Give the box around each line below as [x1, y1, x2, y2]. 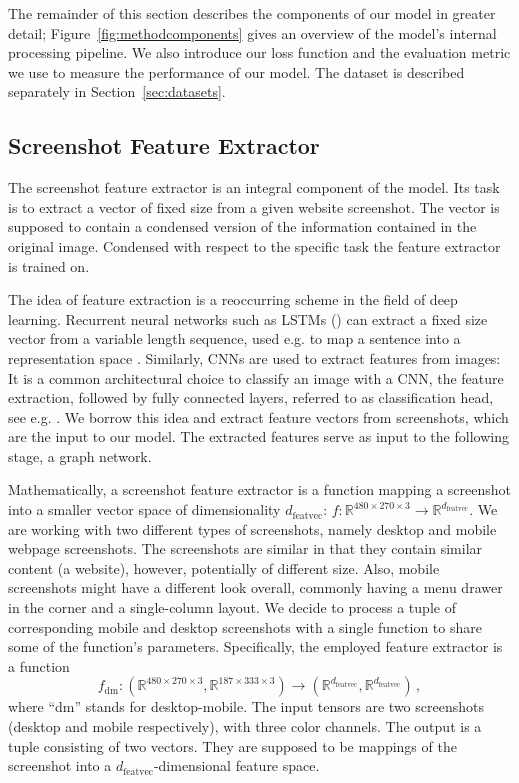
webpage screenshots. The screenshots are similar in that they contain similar [8, 538, 483, 559]
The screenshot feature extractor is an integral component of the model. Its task [8, 177, 500, 198]
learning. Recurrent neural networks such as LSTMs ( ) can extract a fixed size [8, 308, 488, 329]
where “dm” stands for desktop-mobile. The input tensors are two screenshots [8, 696, 484, 717]
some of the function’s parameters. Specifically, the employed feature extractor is [8, 636, 503, 657]
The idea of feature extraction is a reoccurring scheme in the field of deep [8, 289, 458, 310]
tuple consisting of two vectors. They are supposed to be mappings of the [8, 735, 457, 756]
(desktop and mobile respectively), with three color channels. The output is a [8, 716, 482, 737]
